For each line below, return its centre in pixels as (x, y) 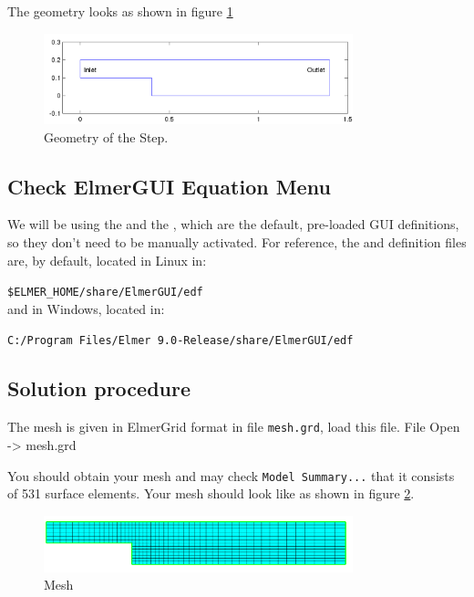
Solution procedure (99, 388)
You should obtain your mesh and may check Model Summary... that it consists (231, 475)
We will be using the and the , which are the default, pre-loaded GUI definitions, (233, 224)
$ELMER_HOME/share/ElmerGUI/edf (105, 293)
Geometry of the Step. (106, 136)
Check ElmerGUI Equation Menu (169, 186)
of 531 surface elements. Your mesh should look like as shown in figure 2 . (211, 493)
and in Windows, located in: (86, 308)
